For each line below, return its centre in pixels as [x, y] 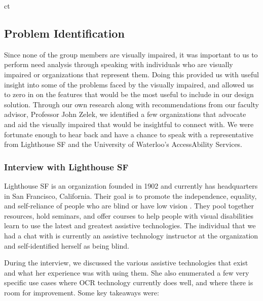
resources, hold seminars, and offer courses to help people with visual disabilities [129, 215]
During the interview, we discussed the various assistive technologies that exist [126, 263]
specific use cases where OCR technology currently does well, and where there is [129, 282]
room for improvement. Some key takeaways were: [82, 292]
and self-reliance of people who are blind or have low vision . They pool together [129, 206]
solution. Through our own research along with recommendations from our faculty [131, 104]
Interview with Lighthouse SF [66, 167]
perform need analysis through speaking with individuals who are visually [119, 64]
